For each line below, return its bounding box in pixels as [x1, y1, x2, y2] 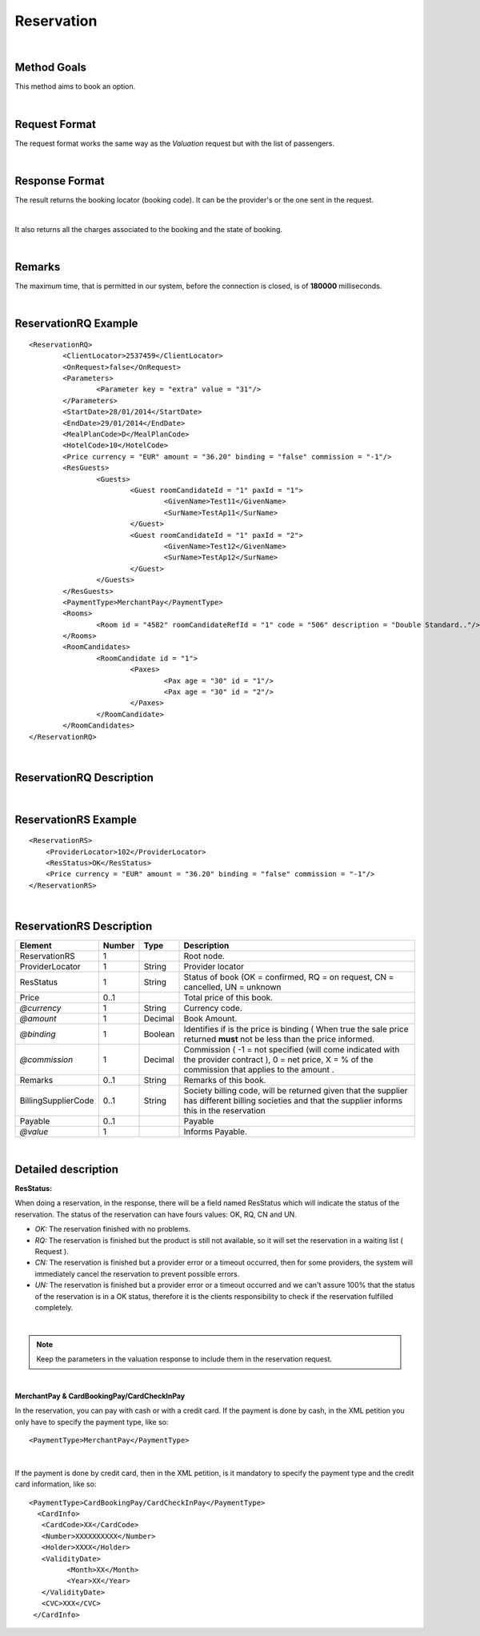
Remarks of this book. [183, 1075, 266, 1086]
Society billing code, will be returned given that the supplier [183, 1085, 408, 1097]
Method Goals [14, 61, 87, 74]
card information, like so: [14, 1479, 97, 1489]
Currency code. [183, 1003, 243, 1014]
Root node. [183, 951, 226, 962]
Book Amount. [183, 1013, 238, 1025]
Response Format [14, 174, 105, 187]
